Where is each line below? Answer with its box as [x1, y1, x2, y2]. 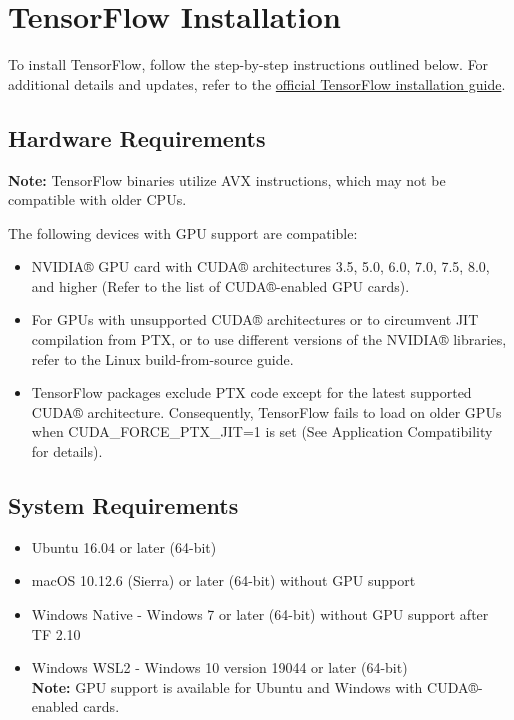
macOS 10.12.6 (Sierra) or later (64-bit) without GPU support [31, 570, 416, 591]
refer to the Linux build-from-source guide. [31, 348, 294, 369]
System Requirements [8, 490, 239, 521]
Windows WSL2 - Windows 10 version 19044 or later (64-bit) [31, 657, 408, 678]
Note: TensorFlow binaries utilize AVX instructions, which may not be [8, 169, 446, 190]
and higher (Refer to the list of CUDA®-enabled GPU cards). [31, 275, 410, 296]
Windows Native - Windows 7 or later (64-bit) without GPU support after [31, 604, 489, 625]
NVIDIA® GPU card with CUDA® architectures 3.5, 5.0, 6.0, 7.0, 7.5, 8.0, [31, 256, 490, 277]
